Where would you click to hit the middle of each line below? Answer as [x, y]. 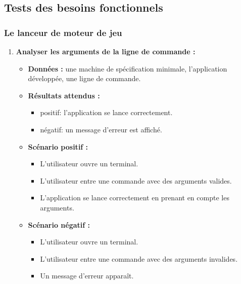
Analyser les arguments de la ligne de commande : [106, 51]
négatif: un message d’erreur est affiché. [101, 129]
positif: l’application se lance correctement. [106, 112]
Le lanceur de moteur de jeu [63, 32]
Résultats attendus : [64, 95]
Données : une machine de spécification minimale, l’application [128, 68]
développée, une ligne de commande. [84, 78]
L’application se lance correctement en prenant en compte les [135, 198]
